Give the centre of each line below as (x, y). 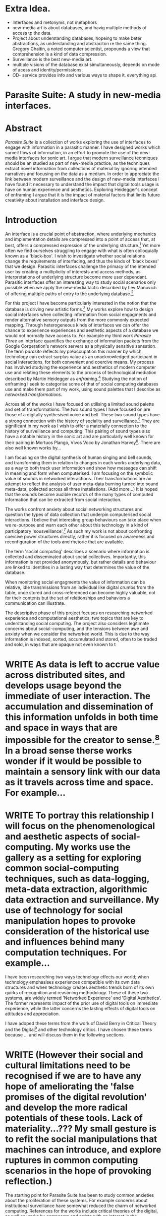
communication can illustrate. (35, 603)
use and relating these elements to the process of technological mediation (81, 372)
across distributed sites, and (65, 675)
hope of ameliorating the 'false (70, 1086)
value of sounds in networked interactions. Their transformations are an (78, 478)
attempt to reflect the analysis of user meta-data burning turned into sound (82, 484)
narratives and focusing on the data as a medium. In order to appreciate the (82, 174)
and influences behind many (65, 942)
